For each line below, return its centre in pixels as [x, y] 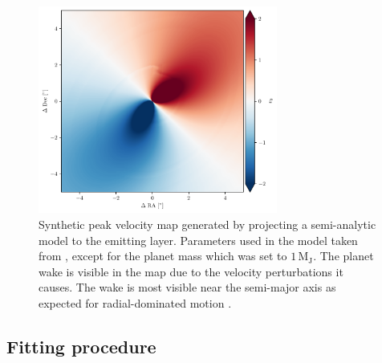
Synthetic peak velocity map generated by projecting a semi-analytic [207, 224]
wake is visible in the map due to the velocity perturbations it [191, 271]
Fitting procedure [81, 346]
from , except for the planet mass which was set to [163, 256]
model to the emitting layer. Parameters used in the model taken [198, 240]
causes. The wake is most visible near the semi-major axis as [187, 287]
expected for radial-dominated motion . [135, 303]
